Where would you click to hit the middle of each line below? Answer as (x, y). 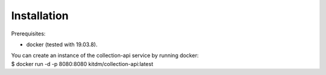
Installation (40, 16)
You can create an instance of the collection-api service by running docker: (105, 55)
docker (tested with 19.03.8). (62, 44)
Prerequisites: (28, 34)
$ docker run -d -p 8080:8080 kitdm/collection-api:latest (82, 64)
